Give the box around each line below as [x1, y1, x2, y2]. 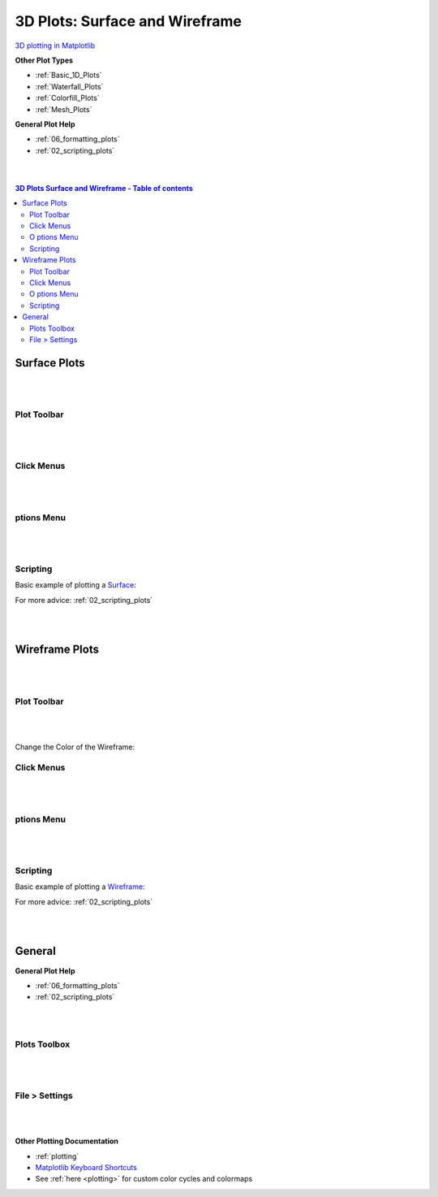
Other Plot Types [15, 55, 73, 65]
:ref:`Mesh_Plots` [35, 104, 92, 114]
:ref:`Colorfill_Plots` [35, 93, 101, 103]
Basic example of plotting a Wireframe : [15, 882, 145, 891]
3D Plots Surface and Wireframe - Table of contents [15, 183, 194, 193]
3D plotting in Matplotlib [15, 41, 96, 50]
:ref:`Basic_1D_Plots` [35, 70, 102, 80]
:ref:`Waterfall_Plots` [35, 81, 104, 91]
